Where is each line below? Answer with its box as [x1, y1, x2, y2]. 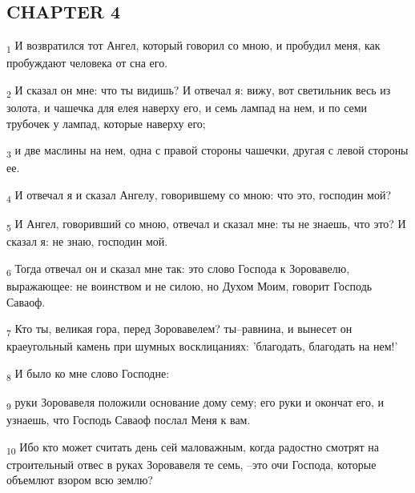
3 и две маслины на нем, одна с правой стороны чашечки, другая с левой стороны [6, 142, 409, 161]
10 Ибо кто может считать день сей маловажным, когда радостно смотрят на [6, 438, 379, 457]
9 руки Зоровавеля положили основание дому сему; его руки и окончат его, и [6, 393, 385, 412]
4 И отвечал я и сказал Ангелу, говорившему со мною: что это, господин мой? [6, 186, 392, 205]
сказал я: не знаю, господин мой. [6, 233, 168, 250]
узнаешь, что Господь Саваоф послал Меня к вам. [6, 411, 251, 428]
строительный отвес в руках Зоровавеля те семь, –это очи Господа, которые [6, 455, 377, 472]
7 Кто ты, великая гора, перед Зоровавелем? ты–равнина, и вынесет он [6, 320, 353, 339]
